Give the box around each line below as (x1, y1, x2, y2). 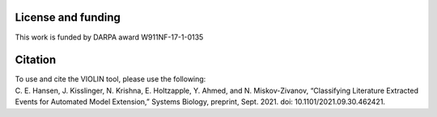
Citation (15, 53, 57, 67)
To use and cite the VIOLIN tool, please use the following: (15, 74, 206, 84)
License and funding (15, 10, 121, 24)
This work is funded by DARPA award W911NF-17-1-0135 (15, 32, 204, 42)
